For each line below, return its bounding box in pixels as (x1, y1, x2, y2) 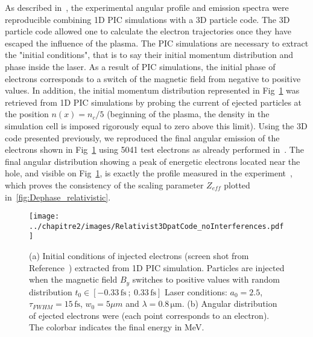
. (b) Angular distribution (182, 297, 277, 310)
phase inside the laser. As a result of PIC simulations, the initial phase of (5, 60, 276, 72)
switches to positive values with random (132, 273, 280, 286)
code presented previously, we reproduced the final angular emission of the (5, 131, 280, 144)
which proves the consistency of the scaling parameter (5, 178, 204, 191)
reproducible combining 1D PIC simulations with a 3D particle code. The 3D (5, 13, 290, 25)
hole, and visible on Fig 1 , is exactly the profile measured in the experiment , (5, 167, 292, 179)
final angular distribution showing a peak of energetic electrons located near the (5, 155, 300, 167)
